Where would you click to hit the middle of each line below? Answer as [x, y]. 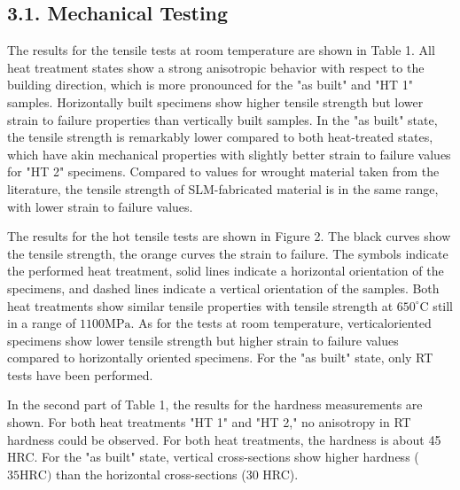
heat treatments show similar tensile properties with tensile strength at [200, 305]
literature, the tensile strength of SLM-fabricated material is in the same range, [223, 188]
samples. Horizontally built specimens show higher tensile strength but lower [215, 101]
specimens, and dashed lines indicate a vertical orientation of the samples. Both [223, 288]
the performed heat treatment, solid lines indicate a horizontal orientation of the [226, 271]
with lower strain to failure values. [100, 206]
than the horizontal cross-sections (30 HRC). [177, 474]
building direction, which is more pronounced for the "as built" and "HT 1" [211, 85]
